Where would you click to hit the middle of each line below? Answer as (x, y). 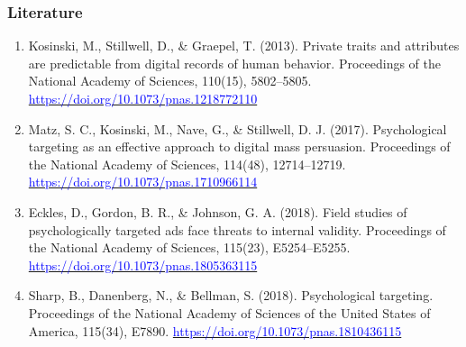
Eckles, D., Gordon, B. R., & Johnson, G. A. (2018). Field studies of (218, 211)
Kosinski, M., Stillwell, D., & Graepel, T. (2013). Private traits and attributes (244, 46)
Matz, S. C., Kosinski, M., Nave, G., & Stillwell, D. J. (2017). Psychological (238, 128)
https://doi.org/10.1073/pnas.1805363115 (143, 265)
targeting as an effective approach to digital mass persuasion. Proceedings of (239, 146)
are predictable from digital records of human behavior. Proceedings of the (235, 63)
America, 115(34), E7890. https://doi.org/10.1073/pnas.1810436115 (215, 330)
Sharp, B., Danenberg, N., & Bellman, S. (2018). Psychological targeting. (231, 295)
